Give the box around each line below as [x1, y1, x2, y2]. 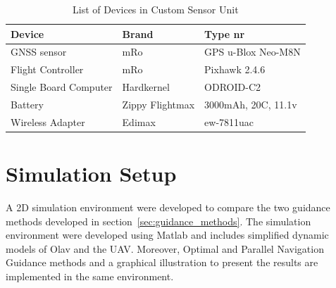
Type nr [204, 26, 245, 41]
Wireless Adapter [11, 114, 85, 129]
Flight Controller [11, 62, 84, 77]
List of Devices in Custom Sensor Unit [73, 2, 239, 16]
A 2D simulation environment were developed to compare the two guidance [6, 200, 330, 215]
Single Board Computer [11, 80, 113, 94]
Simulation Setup [6, 159, 177, 188]
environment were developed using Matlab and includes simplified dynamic [6, 227, 329, 242]
